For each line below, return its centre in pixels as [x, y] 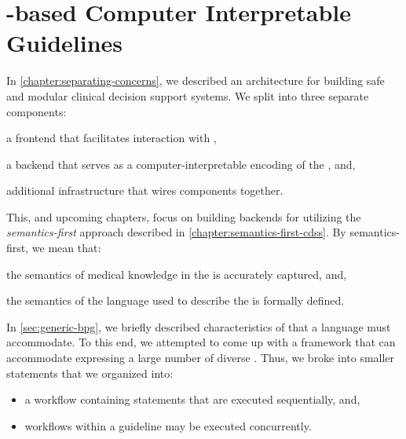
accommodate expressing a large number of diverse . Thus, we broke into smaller [201, 358]
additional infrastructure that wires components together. [145, 190]
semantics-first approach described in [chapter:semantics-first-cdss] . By [176, 232]
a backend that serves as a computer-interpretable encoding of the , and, [181, 164]
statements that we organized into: [90, 373]
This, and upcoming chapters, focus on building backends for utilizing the [184, 216]
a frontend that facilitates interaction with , [112, 138]
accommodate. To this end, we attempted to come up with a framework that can [201, 342]
